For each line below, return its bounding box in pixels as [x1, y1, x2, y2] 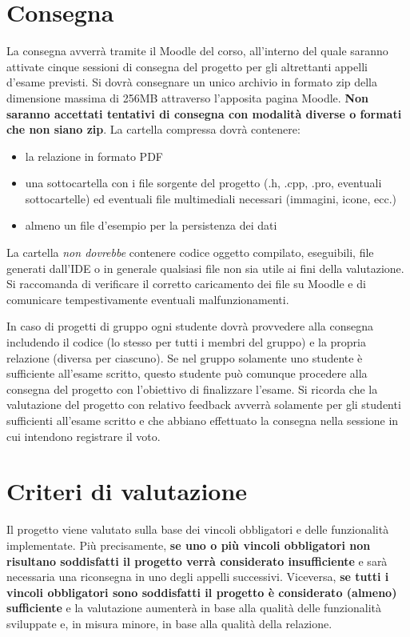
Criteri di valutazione [6, 475, 248, 507]
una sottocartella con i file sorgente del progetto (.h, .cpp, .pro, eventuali [25, 174, 382, 191]
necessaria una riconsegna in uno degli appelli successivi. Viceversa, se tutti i [6, 568, 389, 585]
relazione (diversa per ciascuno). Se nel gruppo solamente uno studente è [6, 349, 363, 366]
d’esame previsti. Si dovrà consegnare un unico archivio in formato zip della [6, 74, 378, 90]
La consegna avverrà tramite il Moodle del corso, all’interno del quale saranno [6, 42, 388, 59]
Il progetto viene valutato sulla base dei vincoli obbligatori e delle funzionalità [6, 521, 389, 538]
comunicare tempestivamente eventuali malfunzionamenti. [6, 290, 289, 307]
